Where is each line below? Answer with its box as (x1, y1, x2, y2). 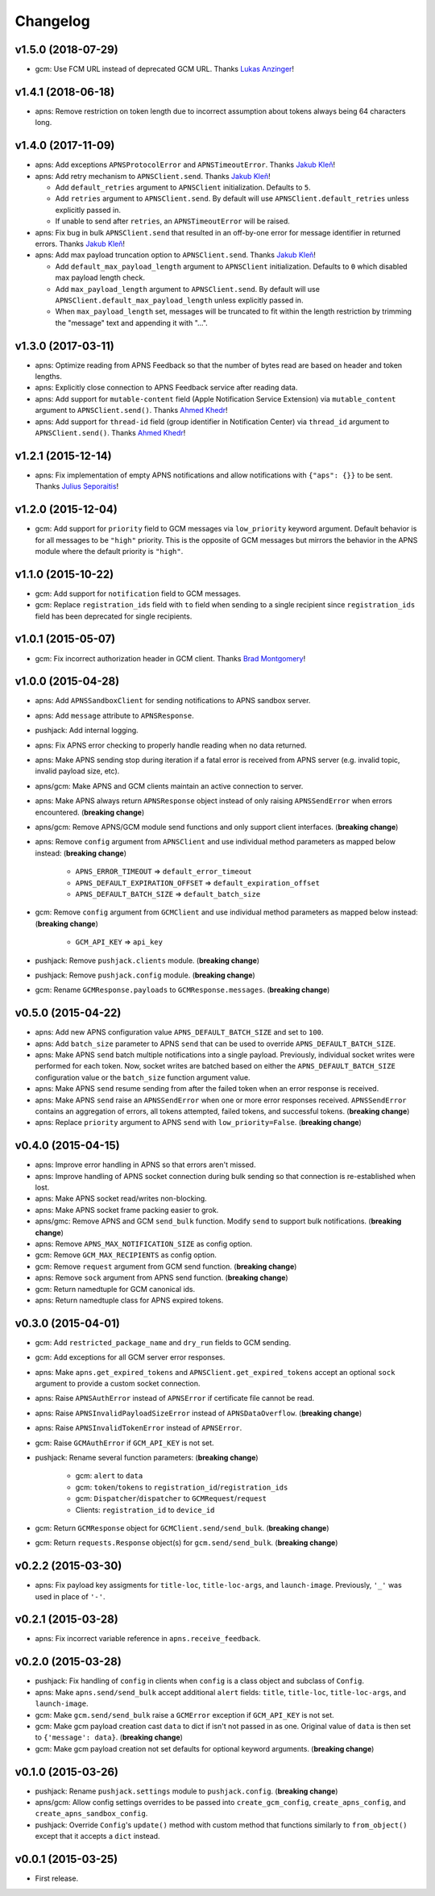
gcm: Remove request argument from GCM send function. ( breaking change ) (35, 1261, 297, 1271)
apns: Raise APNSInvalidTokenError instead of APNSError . (35, 1423, 242, 1433)
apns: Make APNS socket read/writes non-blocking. (35, 1194, 207, 1203)
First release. (35, 1873, 79, 1883)
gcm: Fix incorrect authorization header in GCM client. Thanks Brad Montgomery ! (35, 653, 306, 663)
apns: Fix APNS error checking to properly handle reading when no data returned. (35, 740, 307, 750)
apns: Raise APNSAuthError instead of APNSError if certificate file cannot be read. (35, 1394, 314, 1403)
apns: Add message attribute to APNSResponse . (35, 710, 194, 720)
